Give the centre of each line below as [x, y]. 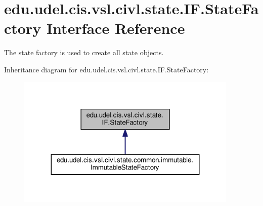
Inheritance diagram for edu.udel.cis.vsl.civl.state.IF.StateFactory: [106, 69]
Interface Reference [116, 28]
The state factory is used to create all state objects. [84, 52]
